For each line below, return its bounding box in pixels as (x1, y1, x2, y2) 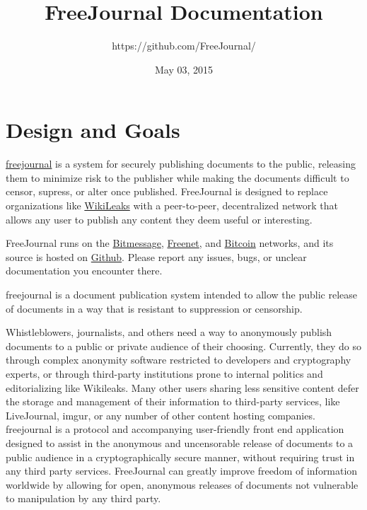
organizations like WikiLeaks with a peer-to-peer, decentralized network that (6, 198, 338, 213)
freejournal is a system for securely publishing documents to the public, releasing (6, 156, 356, 171)
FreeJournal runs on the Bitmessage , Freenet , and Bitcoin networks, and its (6, 236, 334, 250)
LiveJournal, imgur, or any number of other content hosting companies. (6, 407, 315, 422)
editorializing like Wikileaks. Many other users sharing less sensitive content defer (6, 380, 359, 395)
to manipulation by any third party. (6, 491, 161, 506)
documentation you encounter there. (6, 263, 163, 278)
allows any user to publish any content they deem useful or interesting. (6, 211, 313, 226)
